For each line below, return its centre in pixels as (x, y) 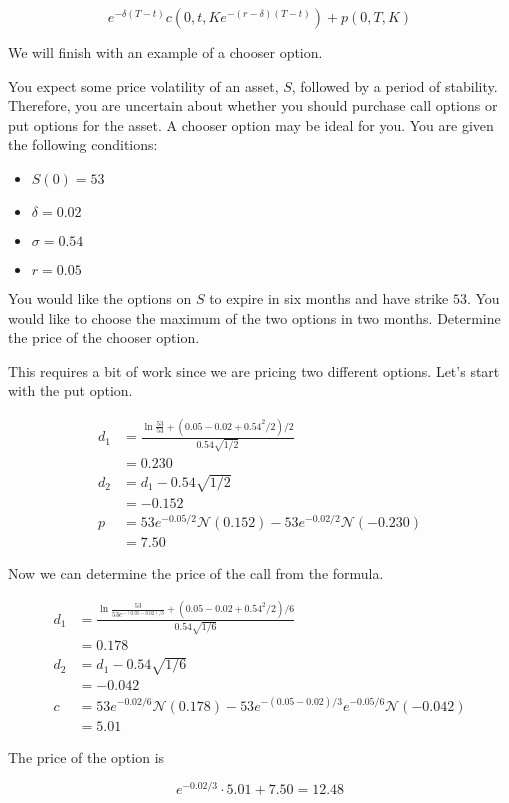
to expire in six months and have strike (329, 297)
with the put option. (70, 390)
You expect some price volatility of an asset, (143, 85)
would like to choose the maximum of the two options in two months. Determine (254, 317)
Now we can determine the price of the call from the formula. (196, 572)
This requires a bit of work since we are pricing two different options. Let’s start (254, 370)
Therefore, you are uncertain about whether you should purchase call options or (253, 105)
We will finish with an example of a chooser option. (165, 52)
